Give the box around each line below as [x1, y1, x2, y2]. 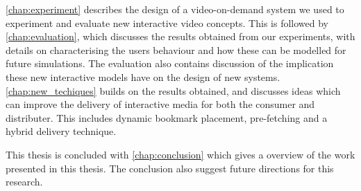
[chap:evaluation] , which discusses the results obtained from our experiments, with [6, 29, 355, 44]
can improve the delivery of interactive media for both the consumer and [6, 97, 315, 111]
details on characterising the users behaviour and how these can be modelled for [6, 42, 346, 57]
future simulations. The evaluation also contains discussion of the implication [6, 56, 334, 71]
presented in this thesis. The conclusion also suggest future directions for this [6, 161, 334, 175]
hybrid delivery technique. [6, 124, 117, 138]
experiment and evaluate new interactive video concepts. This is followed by [6, 15, 328, 30]
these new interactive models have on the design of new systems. [6, 69, 280, 84]
